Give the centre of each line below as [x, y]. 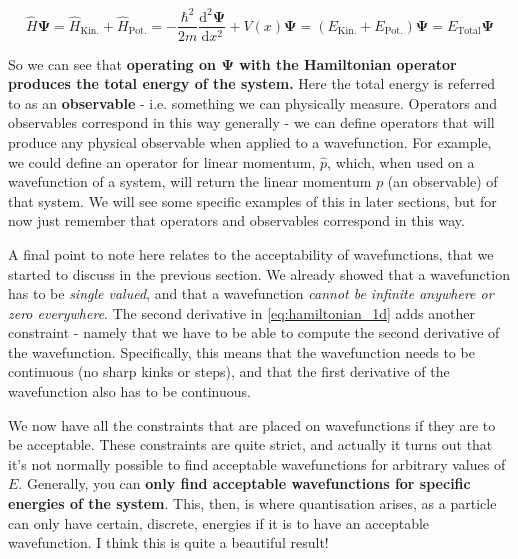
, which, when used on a [401, 161]
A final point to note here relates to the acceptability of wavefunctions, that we [251, 253]
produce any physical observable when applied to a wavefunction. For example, [250, 141]
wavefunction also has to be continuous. [129, 391]
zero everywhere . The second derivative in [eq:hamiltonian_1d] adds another [241, 312]
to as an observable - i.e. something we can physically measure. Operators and [253, 102]
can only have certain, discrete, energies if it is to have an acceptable [219, 522]
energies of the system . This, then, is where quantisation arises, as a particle [252, 503]
